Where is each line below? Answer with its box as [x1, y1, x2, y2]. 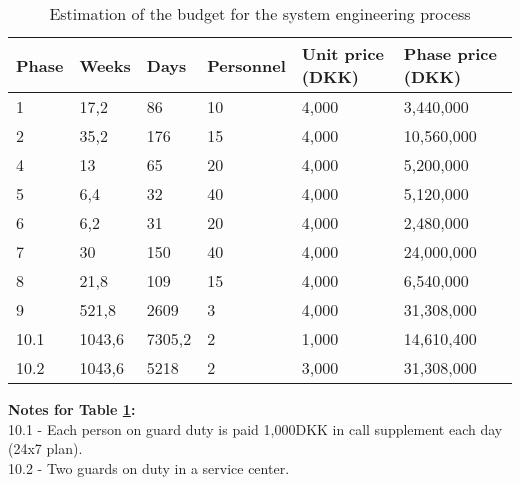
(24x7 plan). [8, 438, 83, 459]
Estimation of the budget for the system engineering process [49, 2, 471, 25]
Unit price [301, 42, 385, 65]
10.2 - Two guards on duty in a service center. [8, 457, 290, 478]
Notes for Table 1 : [8, 399, 136, 419]
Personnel [207, 53, 286, 77]
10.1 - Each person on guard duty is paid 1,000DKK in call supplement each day [8, 418, 503, 439]
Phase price [403, 42, 497, 65]
